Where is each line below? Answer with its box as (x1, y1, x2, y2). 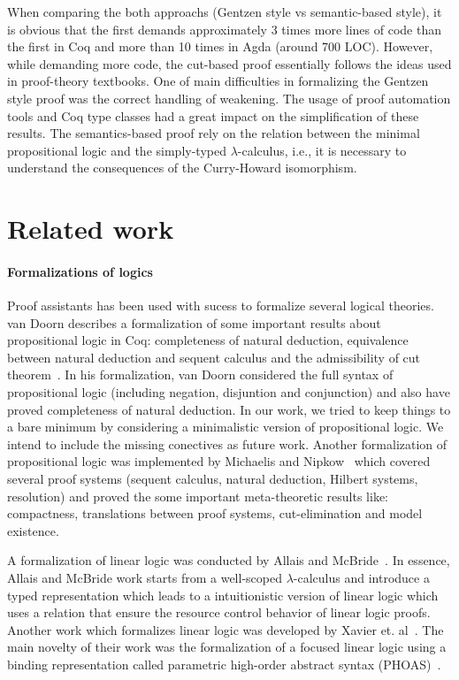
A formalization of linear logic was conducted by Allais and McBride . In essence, (7, 551, 450, 569)
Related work (7, 210, 174, 247)
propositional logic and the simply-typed (7, 141, 226, 159)
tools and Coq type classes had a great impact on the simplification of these (7, 106, 419, 125)
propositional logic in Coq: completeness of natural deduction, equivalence (7, 331, 409, 349)
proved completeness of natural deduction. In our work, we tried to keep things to (7, 400, 451, 418)
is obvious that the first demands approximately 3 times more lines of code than (7, 19, 441, 38)
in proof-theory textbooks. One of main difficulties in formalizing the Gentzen (7, 72, 429, 90)
